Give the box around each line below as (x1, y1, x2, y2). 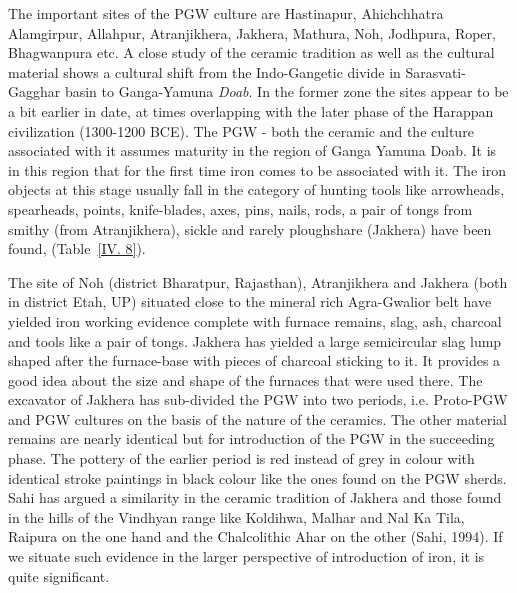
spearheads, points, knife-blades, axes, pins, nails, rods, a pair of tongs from (8, 198, 473, 219)
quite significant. (8, 565, 110, 586)
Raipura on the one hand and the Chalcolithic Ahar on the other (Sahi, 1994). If (8, 526, 503, 547)
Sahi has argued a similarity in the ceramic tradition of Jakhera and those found (8, 487, 502, 508)
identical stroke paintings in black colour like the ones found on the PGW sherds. (8, 467, 507, 488)
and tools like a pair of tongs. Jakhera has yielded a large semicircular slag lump (8, 330, 502, 351)
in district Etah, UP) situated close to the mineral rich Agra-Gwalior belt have (8, 291, 492, 312)
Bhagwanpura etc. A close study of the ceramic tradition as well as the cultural (8, 42, 495, 63)
